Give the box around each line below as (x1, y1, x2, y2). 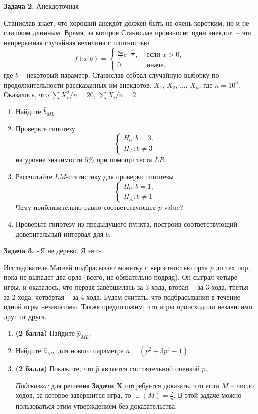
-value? (161, 202, 183, 212)
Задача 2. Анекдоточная (4, 1, 79, 11)
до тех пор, (216, 262, 250, 272)
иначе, (146, 61, 166, 69)
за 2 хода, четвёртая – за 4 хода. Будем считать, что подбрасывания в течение (4, 291, 240, 302)
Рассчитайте (15, 171, 52, 181)
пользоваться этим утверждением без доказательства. (15, 401, 177, 411)
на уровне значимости (15, 154, 83, 165)
